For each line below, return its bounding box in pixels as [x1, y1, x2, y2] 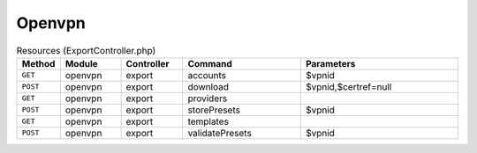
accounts [187, 69, 227, 81]
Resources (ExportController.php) [16, 44, 156, 56]
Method [21, 57, 56, 69]
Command [187, 57, 233, 69]
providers [187, 92, 228, 105]
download [187, 80, 230, 92]
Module [64, 57, 99, 69]
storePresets [187, 104, 240, 116]
